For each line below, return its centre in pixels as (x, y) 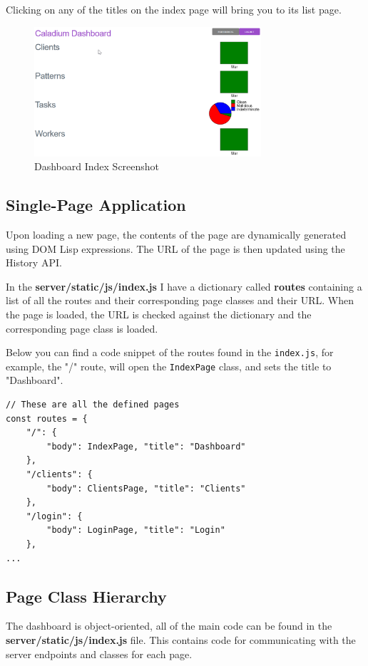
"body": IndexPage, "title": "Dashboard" (146, 446)
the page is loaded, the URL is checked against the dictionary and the (159, 314)
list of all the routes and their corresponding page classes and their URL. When (180, 300)
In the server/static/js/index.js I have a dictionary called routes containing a (184, 286)
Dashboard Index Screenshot (97, 166)
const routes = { (47, 418)
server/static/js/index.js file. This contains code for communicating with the (181, 639)
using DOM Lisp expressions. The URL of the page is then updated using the (175, 248)
